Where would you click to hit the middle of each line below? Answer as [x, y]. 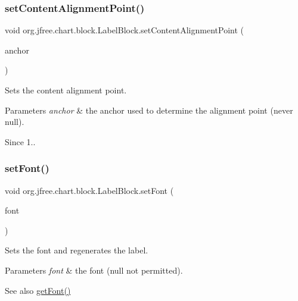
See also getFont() [38, 290]
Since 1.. [20, 141]
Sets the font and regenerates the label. [77, 250]
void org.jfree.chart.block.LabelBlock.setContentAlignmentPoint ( [124, 30]
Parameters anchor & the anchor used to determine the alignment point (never [149, 110]
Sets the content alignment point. [66, 90]
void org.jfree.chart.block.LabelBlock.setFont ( [89, 190]
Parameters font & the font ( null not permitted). [94, 270]
